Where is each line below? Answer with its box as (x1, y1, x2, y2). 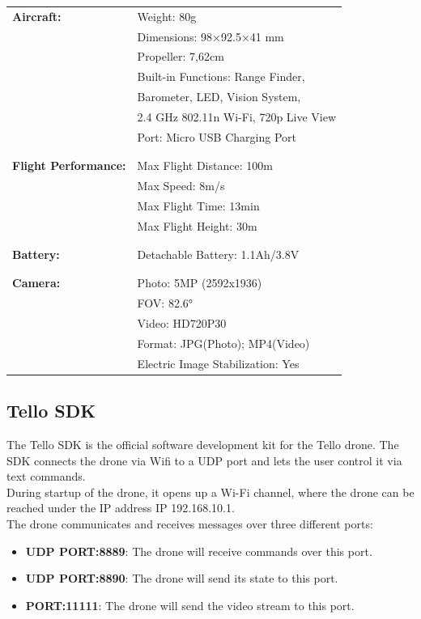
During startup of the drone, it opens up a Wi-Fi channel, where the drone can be (6, 483, 415, 500)
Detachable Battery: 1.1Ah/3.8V (137, 246, 300, 263)
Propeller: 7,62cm (137, 48, 224, 65)
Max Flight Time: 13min (137, 197, 260, 214)
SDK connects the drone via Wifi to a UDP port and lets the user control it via (6, 452, 402, 468)
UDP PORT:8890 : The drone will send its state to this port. (25, 570, 338, 587)
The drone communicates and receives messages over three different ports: (6, 515, 373, 532)
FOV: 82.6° (137, 295, 193, 312)
